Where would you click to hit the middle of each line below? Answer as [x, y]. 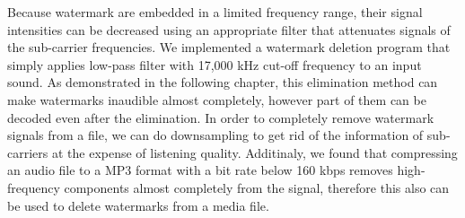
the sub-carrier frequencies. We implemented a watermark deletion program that [229, 47]
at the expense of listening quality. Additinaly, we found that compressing [254, 152]
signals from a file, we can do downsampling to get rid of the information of [215, 135]
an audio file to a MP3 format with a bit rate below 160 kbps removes [200, 170]
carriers [28, 152]
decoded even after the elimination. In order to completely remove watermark [221, 117]
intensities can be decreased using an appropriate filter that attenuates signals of [229, 29]
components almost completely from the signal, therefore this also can [257, 187]
